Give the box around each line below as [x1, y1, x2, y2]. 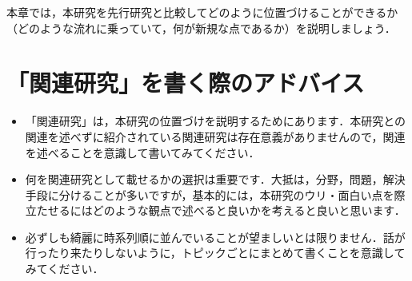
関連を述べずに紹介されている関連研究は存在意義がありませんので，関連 [25, 128, 406, 144]
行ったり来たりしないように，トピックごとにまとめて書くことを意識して [25, 244, 406, 261]
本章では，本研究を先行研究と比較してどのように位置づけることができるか [6, 4, 398, 20]
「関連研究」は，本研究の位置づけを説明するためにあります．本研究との [25, 113, 406, 129]
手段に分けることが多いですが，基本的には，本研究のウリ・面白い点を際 [25, 186, 406, 203]
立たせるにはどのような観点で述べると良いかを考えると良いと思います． [25, 202, 406, 219]
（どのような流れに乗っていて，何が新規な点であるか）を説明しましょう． [6, 19, 396, 36]
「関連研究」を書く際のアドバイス [6, 66, 365, 99]
